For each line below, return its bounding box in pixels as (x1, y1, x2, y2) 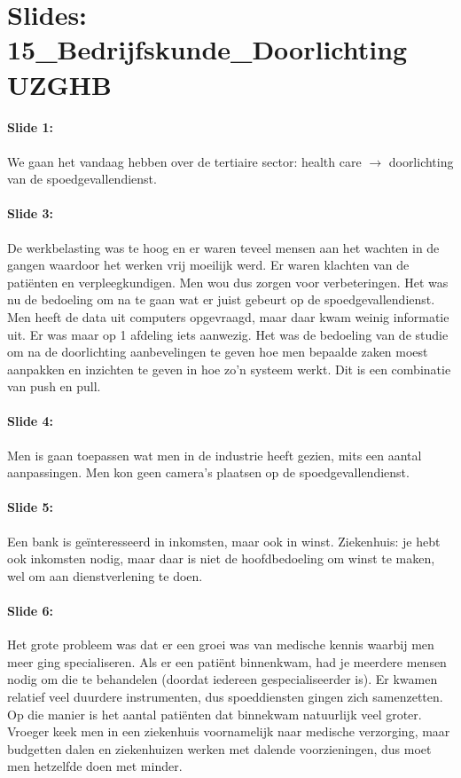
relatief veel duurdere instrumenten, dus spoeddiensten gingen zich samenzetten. (7, 688, 443, 706)
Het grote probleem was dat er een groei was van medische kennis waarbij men (7, 635, 434, 654)
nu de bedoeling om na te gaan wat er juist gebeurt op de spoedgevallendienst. (7, 290, 435, 309)
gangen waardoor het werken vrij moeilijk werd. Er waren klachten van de (7, 255, 410, 274)
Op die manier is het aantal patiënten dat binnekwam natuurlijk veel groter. (7, 704, 422, 723)
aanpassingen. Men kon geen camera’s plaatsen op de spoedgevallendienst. (7, 463, 410, 482)
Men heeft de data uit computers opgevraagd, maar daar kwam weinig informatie (7, 307, 449, 326)
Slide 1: (7, 118, 54, 137)
